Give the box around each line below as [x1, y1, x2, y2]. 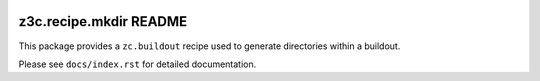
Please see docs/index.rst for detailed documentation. [18, 58, 257, 70]
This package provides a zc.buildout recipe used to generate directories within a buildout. [18, 40, 401, 52]
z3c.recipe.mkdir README [18, 13, 188, 30]
